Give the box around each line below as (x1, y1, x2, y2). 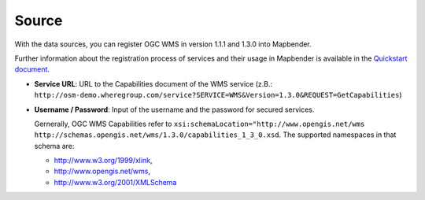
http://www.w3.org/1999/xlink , (54, 156, 153, 165)
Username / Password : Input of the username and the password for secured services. (34, 105, 315, 114)
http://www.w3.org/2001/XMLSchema (54, 177, 177, 187)
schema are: (34, 141, 75, 150)
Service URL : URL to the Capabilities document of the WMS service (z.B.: (34, 79, 273, 88)
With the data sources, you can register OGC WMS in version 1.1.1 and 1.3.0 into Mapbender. (14, 39, 312, 49)
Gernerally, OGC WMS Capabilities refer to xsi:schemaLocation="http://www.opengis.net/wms (34, 119, 365, 128)
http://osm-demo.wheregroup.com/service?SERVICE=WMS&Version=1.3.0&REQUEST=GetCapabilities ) (34, 91, 402, 100)
